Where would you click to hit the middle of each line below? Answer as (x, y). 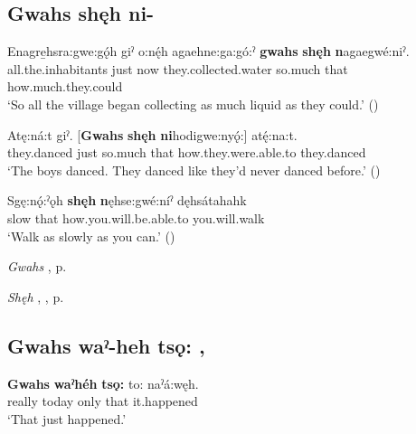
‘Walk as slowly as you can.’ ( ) (91, 236)
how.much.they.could (65, 86)
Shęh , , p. (36, 296)
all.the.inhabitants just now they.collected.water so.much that (178, 68)
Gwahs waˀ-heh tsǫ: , (106, 345)
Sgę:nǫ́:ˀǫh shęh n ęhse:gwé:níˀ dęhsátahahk (127, 200)
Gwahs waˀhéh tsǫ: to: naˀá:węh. (103, 383)
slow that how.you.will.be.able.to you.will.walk (136, 217)
